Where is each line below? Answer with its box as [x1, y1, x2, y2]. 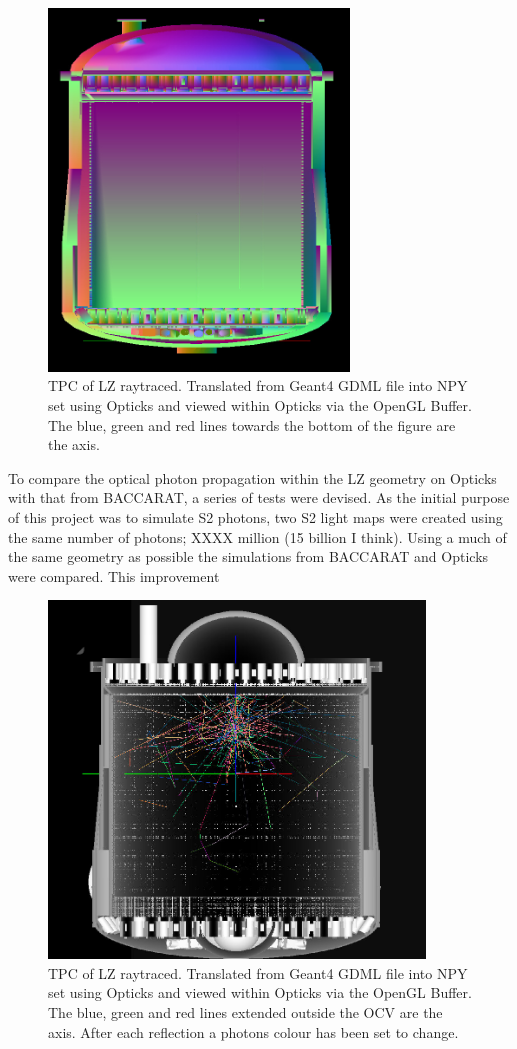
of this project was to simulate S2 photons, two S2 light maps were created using [8, 506, 503, 527]
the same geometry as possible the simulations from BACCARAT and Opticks [8, 546, 489, 567]
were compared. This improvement [8, 565, 220, 586]
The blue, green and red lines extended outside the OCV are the [48, 1001, 443, 1022]
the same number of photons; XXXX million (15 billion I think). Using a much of [8, 526, 507, 547]
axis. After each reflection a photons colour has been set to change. [48, 1021, 459, 1042]
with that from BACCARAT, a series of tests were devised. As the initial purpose [8, 487, 510, 508]
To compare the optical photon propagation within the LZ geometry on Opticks [8, 467, 497, 488]
